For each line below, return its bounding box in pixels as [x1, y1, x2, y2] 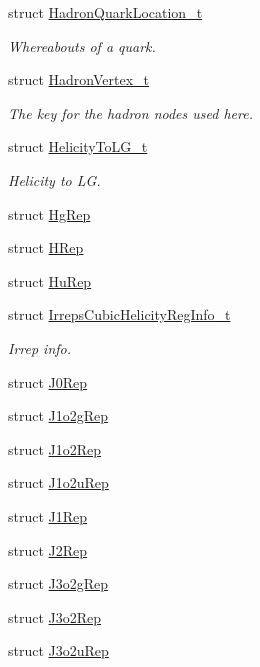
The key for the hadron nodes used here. [8, 102, 253, 123]
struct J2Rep [8, 539, 88, 560]
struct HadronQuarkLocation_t [8, 2, 203, 22]
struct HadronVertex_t [8, 69, 149, 90]
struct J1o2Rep [8, 438, 102, 459]
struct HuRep [8, 270, 92, 291]
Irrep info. [8, 337, 72, 358]
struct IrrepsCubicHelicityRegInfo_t [8, 304, 231, 325]
